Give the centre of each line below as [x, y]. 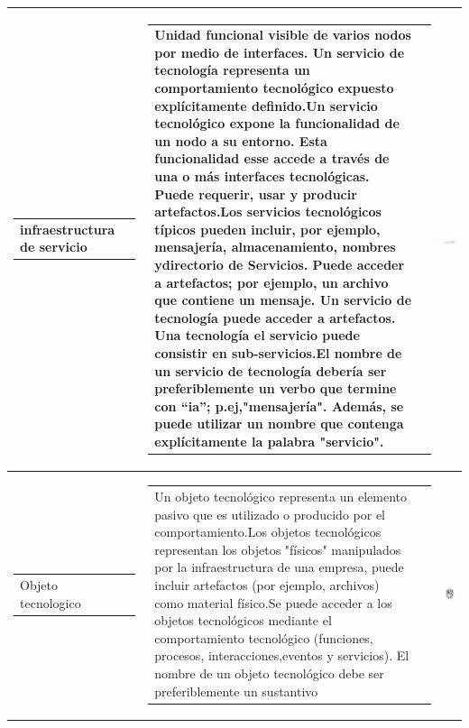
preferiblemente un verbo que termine [276, 388]
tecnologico [51, 602]
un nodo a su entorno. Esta [241, 140]
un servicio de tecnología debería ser [271, 370]
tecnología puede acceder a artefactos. [275, 317]
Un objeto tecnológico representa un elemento [280, 496]
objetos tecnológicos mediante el [243, 620]
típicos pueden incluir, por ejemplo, [267, 229]
